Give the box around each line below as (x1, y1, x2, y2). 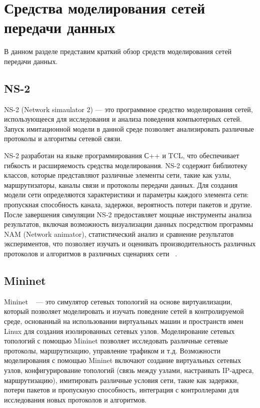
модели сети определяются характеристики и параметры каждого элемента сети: (4, 189, 249, 200)
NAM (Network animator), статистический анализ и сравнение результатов (4, 228, 234, 239)
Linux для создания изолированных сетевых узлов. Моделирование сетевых (4, 325, 235, 336)
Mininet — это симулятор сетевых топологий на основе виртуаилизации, (4, 296, 232, 306)
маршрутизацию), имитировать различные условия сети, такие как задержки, (4, 374, 239, 385)
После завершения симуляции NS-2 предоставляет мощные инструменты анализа (4, 209, 252, 219)
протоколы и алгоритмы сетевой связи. (4, 133, 122, 144)
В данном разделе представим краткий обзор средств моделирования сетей (4, 46, 232, 57)
